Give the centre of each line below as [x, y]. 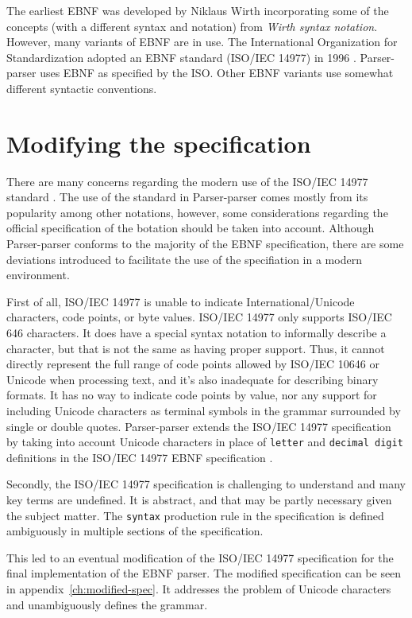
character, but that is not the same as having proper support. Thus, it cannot [196, 348]
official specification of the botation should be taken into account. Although [191, 228]
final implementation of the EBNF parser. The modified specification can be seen [204, 573]
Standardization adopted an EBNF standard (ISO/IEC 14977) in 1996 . [181, 57]
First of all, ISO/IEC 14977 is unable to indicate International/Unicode [181, 301]
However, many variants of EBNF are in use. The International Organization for [202, 42]
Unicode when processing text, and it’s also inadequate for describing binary [193, 379]
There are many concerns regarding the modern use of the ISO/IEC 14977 [187, 181]
